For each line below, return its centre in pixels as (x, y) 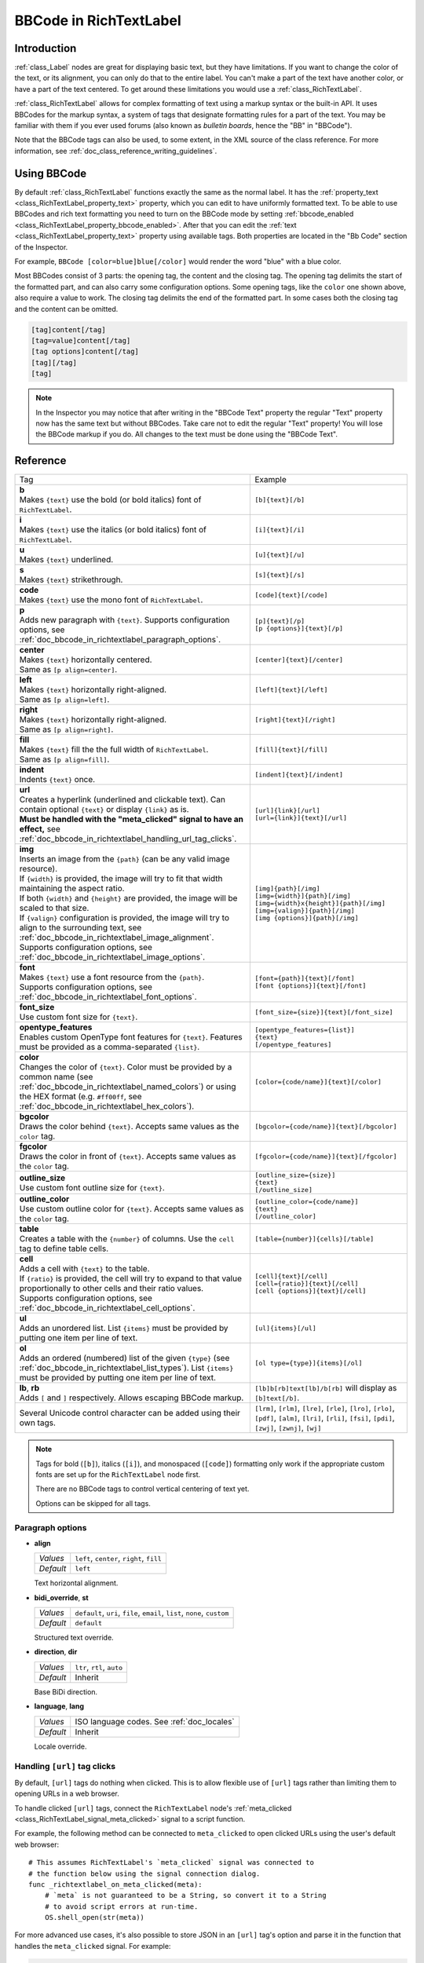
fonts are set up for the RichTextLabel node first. (118, 1475)
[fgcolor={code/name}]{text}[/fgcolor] (326, 1156)
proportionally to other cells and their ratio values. (111, 1289)
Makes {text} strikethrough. (71, 579)
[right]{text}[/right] (295, 720)
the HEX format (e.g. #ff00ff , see (80, 1097)
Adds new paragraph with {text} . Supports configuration (124, 620)
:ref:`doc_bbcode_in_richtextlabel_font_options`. (108, 997)
